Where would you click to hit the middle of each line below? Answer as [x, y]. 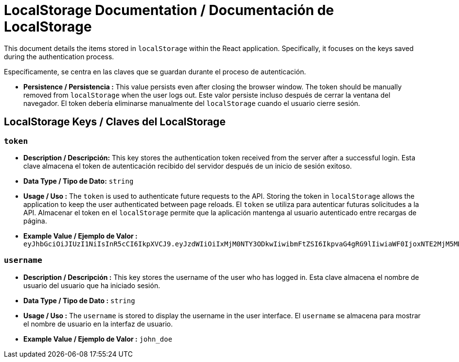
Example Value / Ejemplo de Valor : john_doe [98, 339]
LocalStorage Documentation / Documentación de [169, 10]
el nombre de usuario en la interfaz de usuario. [98, 324]
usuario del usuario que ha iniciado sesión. [92, 285]
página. [35, 221]
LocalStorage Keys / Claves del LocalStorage [115, 122]
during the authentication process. [59, 56]
